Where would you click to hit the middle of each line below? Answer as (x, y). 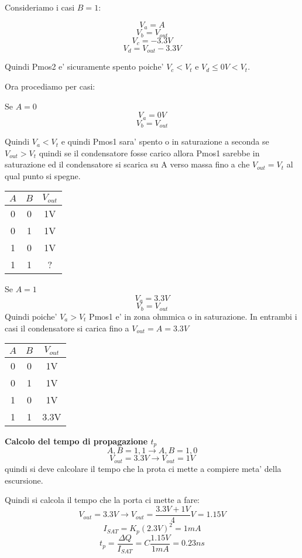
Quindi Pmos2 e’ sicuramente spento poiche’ (84, 66)
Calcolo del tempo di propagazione (76, 441)
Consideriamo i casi (40, 7)
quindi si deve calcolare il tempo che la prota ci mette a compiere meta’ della (143, 468)
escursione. (24, 480)
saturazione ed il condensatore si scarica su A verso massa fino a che (127, 164)
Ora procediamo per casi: (50, 86)
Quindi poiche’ (31, 316)
